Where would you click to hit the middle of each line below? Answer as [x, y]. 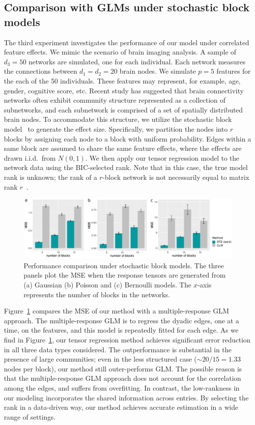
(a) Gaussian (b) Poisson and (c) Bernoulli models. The [108, 285]
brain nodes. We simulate [158, 71]
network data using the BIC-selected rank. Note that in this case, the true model [126, 167]
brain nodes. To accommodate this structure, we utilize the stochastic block [118, 119]
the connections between [41, 71]
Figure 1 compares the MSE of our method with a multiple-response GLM [117, 311]
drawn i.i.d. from [30, 157]
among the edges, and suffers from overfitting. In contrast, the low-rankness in [122, 387]
